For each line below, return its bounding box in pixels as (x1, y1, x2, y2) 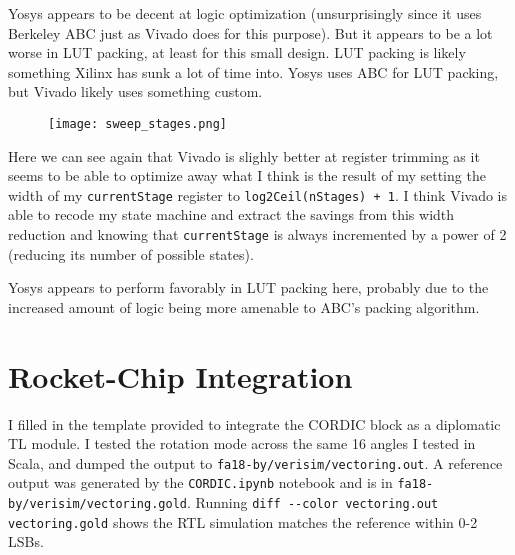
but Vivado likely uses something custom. (8, 81, 263, 102)
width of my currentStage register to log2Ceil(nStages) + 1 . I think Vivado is (8, 184, 507, 205)
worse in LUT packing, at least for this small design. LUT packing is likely (8, 42, 466, 63)
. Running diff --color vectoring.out (186, 492, 439, 513)
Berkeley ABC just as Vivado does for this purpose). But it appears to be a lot (8, 22, 493, 43)
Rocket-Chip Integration (8, 355, 353, 396)
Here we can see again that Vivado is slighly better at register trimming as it (8, 145, 480, 166)
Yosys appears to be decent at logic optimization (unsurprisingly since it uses (8, 3, 482, 23)
